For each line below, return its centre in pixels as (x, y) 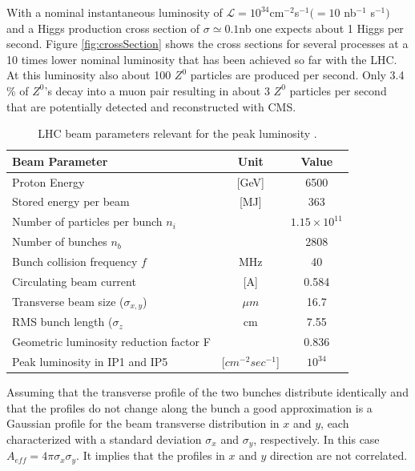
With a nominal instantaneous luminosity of (115, 12)
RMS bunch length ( (62, 322)
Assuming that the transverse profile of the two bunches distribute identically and (207, 392)
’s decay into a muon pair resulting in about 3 (157, 90)
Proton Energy (48, 181)
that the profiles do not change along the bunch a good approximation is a (189, 407)
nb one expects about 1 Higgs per (321, 28)
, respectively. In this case (316, 439)
